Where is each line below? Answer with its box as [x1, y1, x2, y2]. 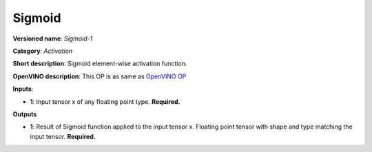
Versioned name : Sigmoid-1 [12, 34, 93, 43]
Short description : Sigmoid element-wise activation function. [12, 59, 187, 68]
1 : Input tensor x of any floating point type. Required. [30, 97, 180, 106]
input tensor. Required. [30, 132, 96, 140]
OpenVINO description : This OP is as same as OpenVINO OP [12, 72, 187, 80]
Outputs [12, 110, 37, 118]
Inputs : [12, 85, 34, 93]
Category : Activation [12, 47, 73, 55]
